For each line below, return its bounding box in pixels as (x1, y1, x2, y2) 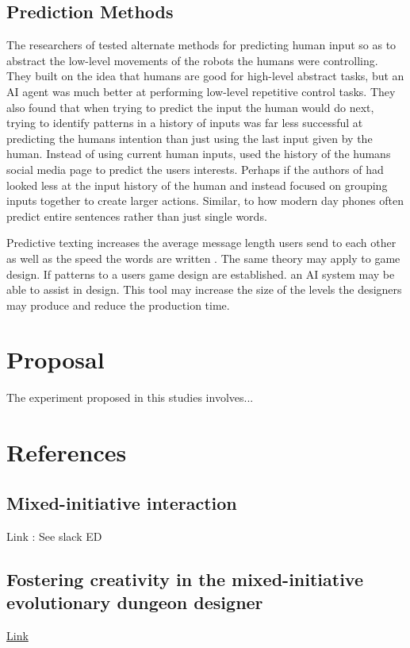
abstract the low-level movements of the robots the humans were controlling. (6, 52, 378, 68)
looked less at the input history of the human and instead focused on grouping (6, 176, 388, 193)
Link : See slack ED (6, 527, 102, 544)
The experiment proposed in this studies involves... (6, 389, 254, 406)
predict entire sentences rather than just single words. (6, 207, 267, 224)
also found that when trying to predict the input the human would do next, (6, 98, 374, 115)
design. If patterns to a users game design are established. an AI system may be (6, 265, 395, 282)
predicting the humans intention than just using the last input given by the (6, 129, 373, 146)
